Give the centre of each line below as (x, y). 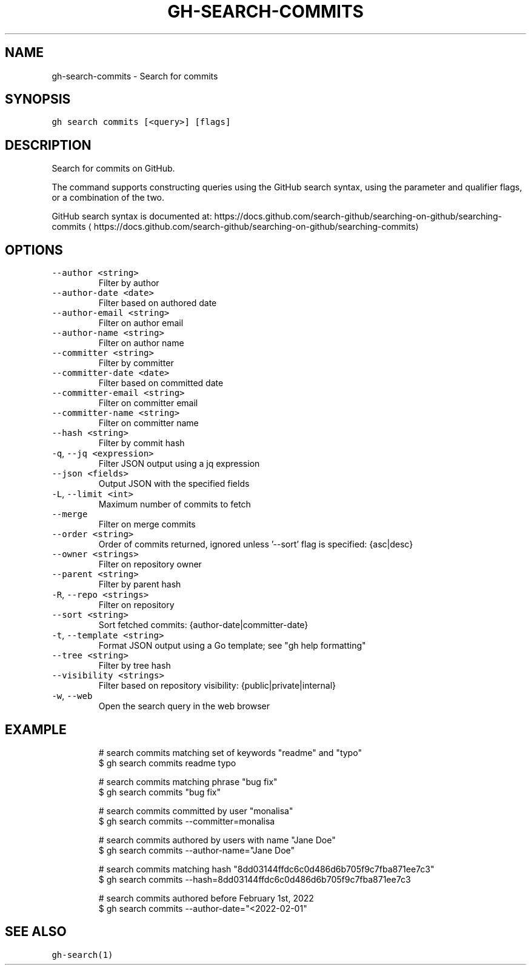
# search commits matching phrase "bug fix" (188, 781)
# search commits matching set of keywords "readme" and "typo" (230, 752)
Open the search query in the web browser (184, 706)
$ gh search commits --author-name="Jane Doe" (197, 850)
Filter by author (129, 283)
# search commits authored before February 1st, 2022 (206, 898)
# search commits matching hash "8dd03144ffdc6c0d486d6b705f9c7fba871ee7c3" (266, 869)
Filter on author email (141, 323)
